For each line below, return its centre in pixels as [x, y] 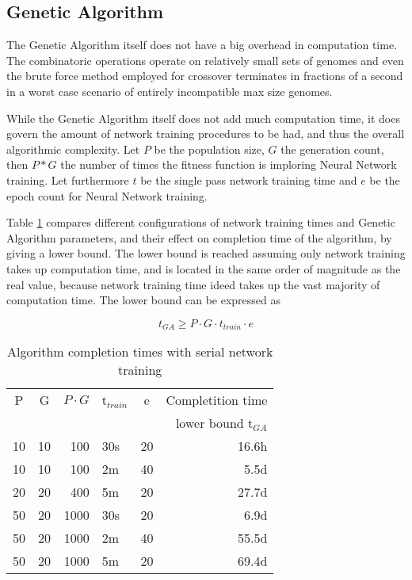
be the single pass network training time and [249, 179]
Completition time [217, 400]
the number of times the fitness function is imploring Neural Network [229, 164]
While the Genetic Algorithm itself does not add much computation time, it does [203, 118]
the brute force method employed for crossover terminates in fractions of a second [205, 76]
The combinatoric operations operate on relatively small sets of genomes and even [205, 60]
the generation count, [332, 149]
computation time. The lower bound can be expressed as [144, 300]
